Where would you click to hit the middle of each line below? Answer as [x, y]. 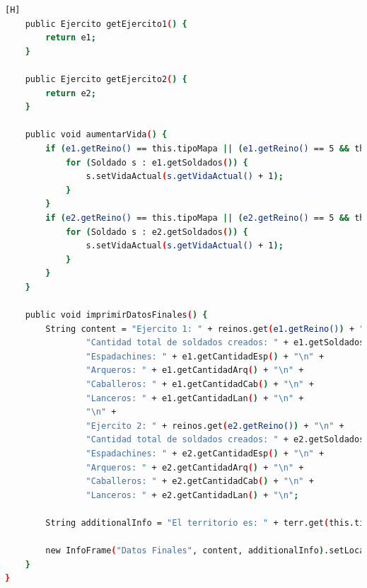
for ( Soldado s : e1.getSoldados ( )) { [157, 162]
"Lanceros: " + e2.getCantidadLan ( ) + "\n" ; [192, 495]
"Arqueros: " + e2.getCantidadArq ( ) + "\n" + [195, 467]
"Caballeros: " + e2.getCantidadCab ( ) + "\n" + [200, 482]
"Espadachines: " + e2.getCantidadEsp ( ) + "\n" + [205, 454]
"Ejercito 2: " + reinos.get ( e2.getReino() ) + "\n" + [215, 426]
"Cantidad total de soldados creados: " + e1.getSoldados [225, 343]
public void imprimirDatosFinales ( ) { [116, 315]
